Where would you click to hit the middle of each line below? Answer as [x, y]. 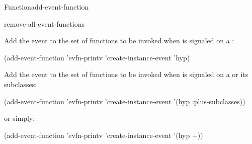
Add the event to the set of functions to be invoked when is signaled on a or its [126, 74]
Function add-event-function [47, 7]
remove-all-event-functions [44, 23]
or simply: [20, 118]
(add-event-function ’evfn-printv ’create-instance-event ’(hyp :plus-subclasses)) [125, 101]
